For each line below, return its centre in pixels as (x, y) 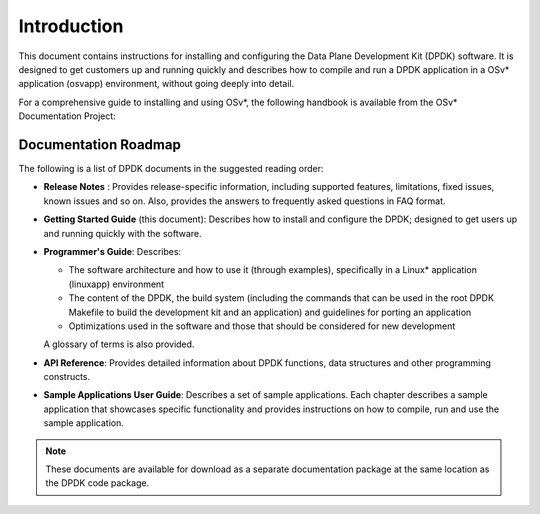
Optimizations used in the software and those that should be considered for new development (262, 326)
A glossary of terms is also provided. (119, 344)
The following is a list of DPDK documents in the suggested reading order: (171, 169)
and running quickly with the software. (122, 233)
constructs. (67, 377)
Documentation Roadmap (100, 144)
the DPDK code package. (97, 483)
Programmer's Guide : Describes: (112, 251)
